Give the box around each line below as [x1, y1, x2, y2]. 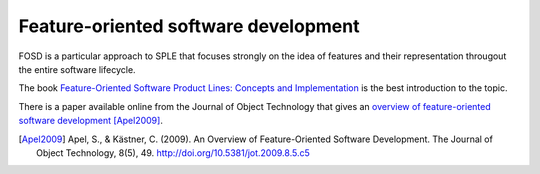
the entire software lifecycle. [18, 63, 136, 75]
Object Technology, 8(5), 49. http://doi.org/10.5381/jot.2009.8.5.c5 [36, 146, 310, 159]
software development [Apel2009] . [18, 115, 164, 127]
